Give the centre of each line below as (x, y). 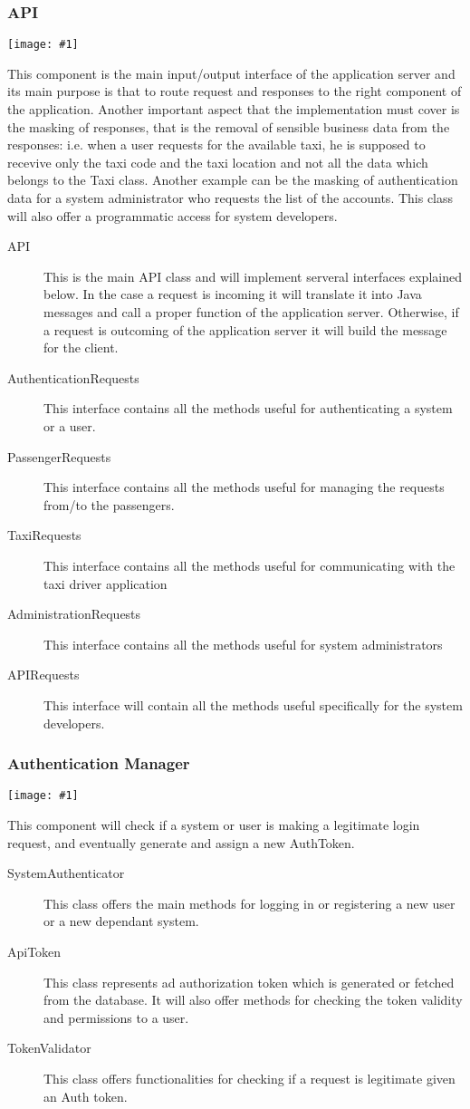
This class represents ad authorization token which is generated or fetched (249, 982)
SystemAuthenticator (66, 873)
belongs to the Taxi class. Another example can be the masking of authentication (233, 180)
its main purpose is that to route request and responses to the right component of (235, 91)
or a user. (70, 425)
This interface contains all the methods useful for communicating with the (249, 565)
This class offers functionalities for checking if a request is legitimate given (249, 1078)
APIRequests (43, 675)
